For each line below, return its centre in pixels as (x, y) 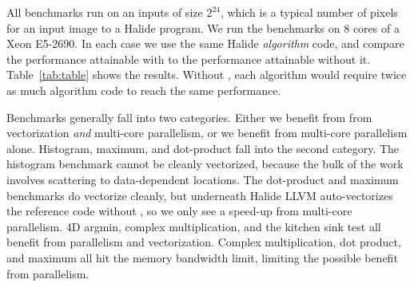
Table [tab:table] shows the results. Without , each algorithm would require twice (207, 75)
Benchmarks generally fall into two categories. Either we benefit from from (189, 117)
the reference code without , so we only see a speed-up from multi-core (179, 211)
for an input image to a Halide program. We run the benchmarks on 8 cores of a (203, 28)
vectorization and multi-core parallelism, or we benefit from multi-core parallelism (207, 133)
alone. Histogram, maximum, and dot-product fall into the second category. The (203, 148)
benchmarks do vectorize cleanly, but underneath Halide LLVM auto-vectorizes (200, 195)
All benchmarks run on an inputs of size (105, 12)
